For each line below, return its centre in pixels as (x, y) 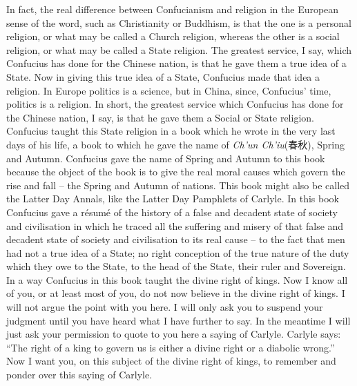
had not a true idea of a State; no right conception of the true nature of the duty (178, 252)
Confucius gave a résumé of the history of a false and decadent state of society (172, 212)
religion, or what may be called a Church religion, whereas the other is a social (173, 36)
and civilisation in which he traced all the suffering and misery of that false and (175, 225)
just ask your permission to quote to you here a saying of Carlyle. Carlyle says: (174, 334)
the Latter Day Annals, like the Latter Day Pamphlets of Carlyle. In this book (173, 199)
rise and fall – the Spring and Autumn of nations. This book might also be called (178, 185)
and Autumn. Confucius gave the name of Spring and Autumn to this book (166, 158)
